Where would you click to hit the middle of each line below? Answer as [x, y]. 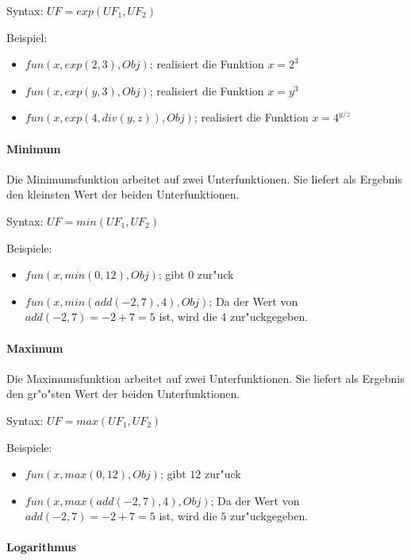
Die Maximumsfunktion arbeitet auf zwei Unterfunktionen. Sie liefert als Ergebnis [205, 378]
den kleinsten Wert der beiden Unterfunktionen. [123, 194]
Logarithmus [42, 547]
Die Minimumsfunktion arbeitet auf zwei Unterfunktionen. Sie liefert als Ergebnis [204, 178]
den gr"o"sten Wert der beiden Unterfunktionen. [123, 394]
